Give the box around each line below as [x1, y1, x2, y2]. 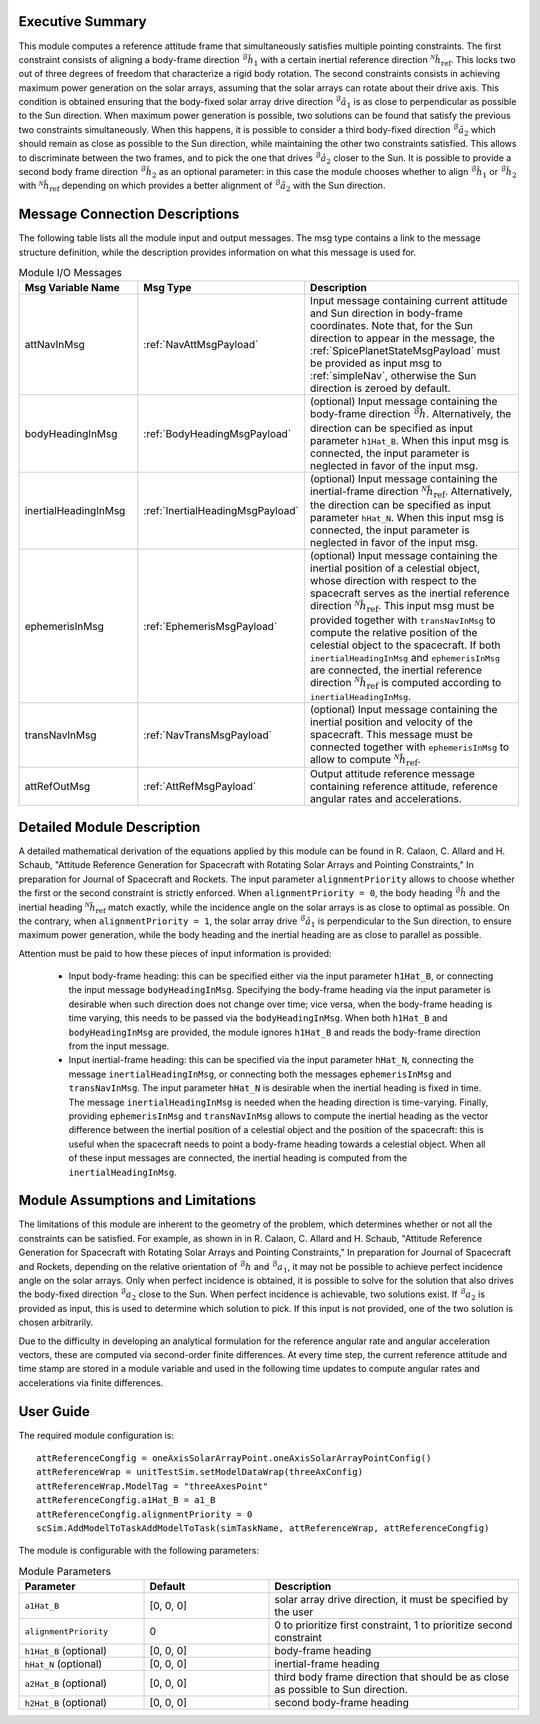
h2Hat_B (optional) [24, 1696, 107, 1710]
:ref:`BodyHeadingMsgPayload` [143, 426, 292, 440]
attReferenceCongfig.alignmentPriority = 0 [36, 1508, 253, 1520]
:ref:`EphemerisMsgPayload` [143, 619, 278, 633]
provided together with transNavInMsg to [310, 613, 496, 627]
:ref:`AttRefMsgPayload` [143, 780, 257, 794]
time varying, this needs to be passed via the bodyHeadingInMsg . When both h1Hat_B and [68, 1012, 448, 1024]
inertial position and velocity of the [310, 715, 474, 729]
